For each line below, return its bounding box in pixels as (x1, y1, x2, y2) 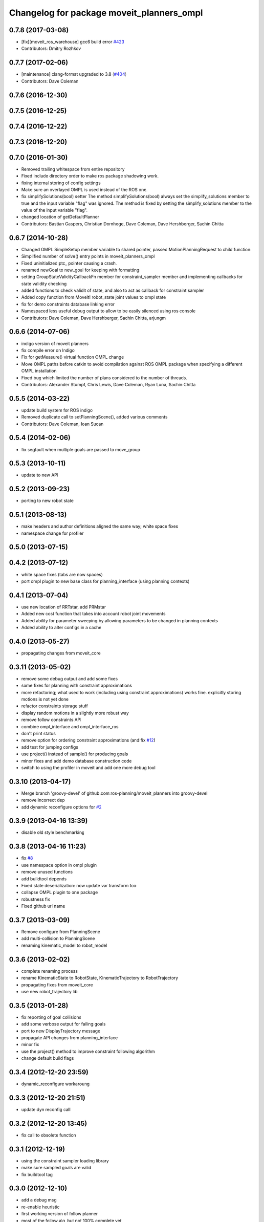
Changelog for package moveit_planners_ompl (9, 7, 203, 18)
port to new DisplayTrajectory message (21, 1028, 101, 1034)
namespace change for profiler (21, 530, 84, 536)
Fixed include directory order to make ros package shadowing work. (21, 173, 159, 179)
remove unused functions (21, 869, 73, 875)
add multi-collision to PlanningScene (21, 936, 95, 941)
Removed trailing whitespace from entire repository (21, 166, 125, 172)
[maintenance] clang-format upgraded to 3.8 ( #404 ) (21, 71, 127, 77)
